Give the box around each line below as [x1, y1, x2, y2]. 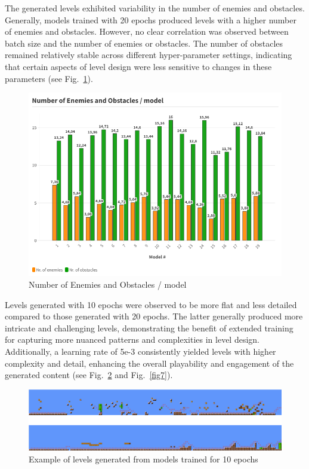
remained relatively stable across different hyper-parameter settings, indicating [5, 48, 292, 61]
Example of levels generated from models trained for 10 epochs [29, 453, 258, 465]
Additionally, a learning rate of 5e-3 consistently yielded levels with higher [5, 345, 276, 357]
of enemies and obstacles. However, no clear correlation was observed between [5, 25, 289, 38]
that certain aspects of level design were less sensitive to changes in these [5, 60, 272, 72]
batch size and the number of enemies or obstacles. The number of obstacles [5, 36, 283, 49]
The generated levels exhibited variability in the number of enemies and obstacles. [5, 2, 305, 14]
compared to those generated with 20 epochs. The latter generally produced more [5, 310, 303, 322]
